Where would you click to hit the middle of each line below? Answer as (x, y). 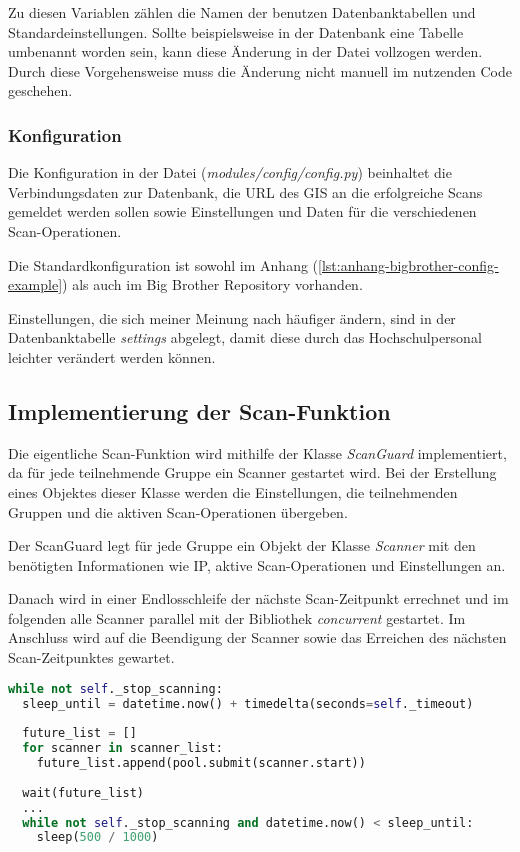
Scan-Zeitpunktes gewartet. (91, 657)
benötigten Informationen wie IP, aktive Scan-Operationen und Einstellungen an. (257, 564)
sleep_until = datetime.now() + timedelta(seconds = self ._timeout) (248, 703)
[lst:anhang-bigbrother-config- (408, 264)
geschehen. (40, 90)
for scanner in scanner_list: (122, 748)
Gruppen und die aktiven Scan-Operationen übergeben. (178, 511)
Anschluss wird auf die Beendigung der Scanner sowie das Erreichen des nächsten (257, 637)
